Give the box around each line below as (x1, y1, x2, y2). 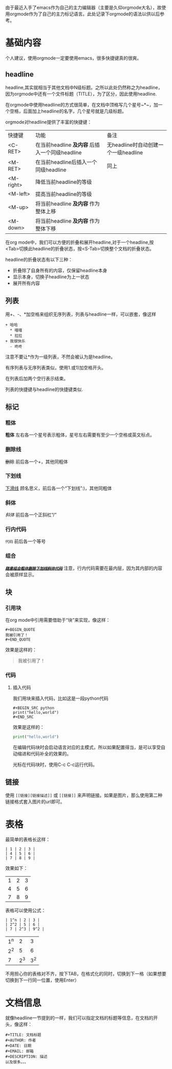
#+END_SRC (12, 714, 34, 719)
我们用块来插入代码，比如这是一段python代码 (12, 695, 109, 701)
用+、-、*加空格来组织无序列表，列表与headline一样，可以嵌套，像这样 (5, 311, 156, 317)
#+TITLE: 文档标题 (5, 1033, 41, 1038)
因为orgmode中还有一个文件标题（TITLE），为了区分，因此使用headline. (5, 91, 157, 97)
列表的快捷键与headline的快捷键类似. (5, 386, 83, 392)
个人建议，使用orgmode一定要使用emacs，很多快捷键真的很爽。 (5, 55, 142, 61)
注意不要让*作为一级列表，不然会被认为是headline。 (5, 354, 116, 360)
